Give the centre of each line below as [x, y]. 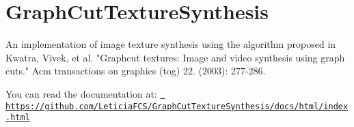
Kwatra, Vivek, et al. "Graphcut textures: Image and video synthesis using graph [175, 57]
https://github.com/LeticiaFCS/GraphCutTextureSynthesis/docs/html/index [177, 106]
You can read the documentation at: [81, 93]
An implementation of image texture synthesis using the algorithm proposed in [171, 44]
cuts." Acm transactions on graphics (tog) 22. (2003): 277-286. [136, 71]
